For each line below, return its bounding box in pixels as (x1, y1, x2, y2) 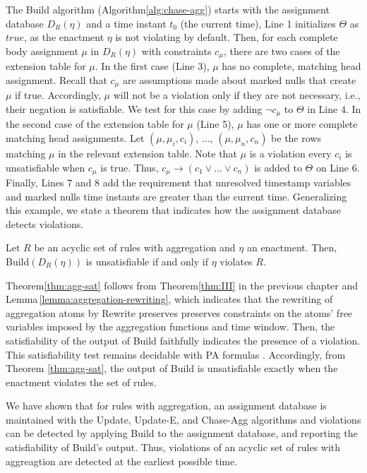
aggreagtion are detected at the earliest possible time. (6, 453, 238, 468)
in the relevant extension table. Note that (58, 145, 237, 160)
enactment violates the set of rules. (6, 374, 157, 389)
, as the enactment (23, 30, 104, 44)
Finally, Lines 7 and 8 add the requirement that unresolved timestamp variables (6, 174, 351, 189)
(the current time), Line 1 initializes (180, 16, 336, 30)
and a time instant (86, 16, 167, 30)
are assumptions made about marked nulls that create (122, 72, 356, 87)
